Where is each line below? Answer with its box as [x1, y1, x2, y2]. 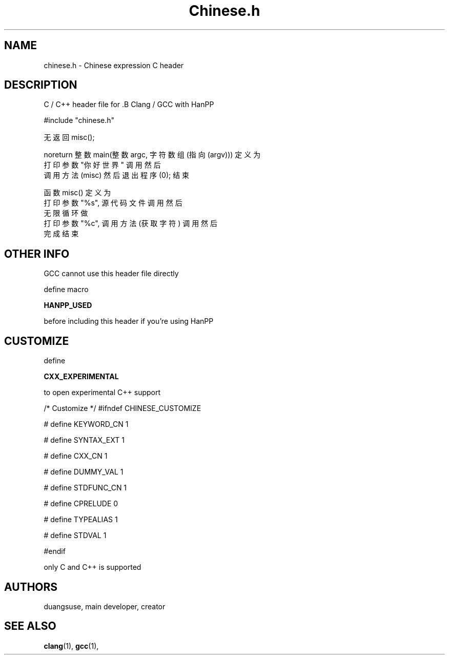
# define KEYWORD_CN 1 [44, 420, 129, 429]
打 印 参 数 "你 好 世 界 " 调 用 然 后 [44, 160, 161, 170]
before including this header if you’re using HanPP [44, 317, 214, 326]
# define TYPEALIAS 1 [44, 515, 118, 524]
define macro [44, 285, 89, 294]
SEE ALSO [4, 620, 56, 633]
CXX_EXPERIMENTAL [44, 372, 119, 381]
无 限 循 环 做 [44, 209, 88, 218]
